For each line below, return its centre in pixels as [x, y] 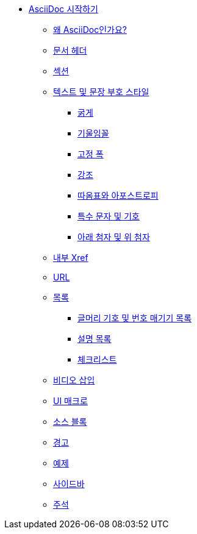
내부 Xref [71, 258]
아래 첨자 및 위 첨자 [114, 237]
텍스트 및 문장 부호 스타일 [101, 92]
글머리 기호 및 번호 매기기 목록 [135, 318]
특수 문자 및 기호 [109, 216]
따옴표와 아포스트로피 [118, 195]
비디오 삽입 [74, 380]
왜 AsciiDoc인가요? [90, 30]
